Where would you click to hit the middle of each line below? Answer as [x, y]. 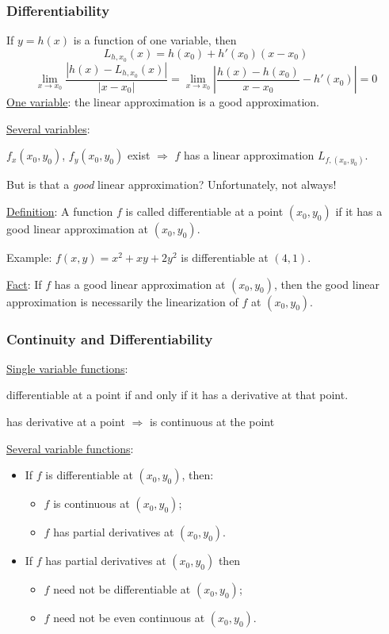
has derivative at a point [66, 422]
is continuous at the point [212, 422]
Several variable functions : [70, 448]
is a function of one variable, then [155, 40]
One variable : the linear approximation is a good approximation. [163, 102]
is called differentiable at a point [204, 211]
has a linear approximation [249, 155]
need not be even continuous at [129, 618]
